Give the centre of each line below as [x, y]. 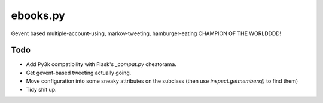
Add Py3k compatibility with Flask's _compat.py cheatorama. [101, 64]
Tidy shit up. [41, 89]
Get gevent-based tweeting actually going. [79, 73]
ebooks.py [38, 15]
